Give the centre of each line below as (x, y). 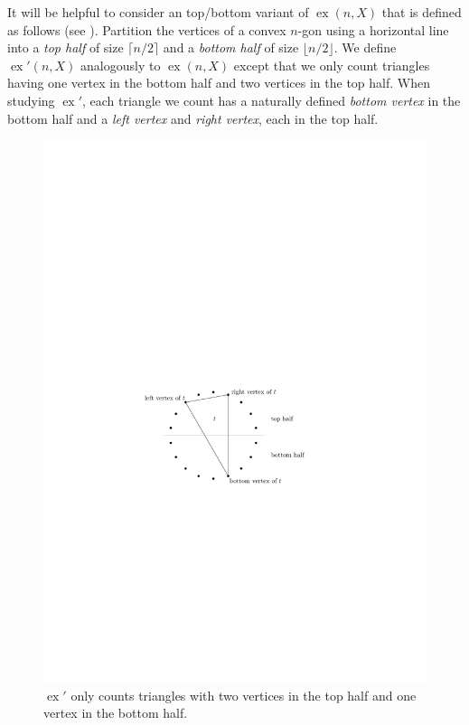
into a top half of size (66, 47)
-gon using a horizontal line (373, 29)
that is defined (422, 12)
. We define (365, 47)
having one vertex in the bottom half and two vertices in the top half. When (219, 83)
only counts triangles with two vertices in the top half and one (244, 695)
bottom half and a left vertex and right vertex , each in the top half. (193, 118)
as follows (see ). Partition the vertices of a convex (147, 29)
